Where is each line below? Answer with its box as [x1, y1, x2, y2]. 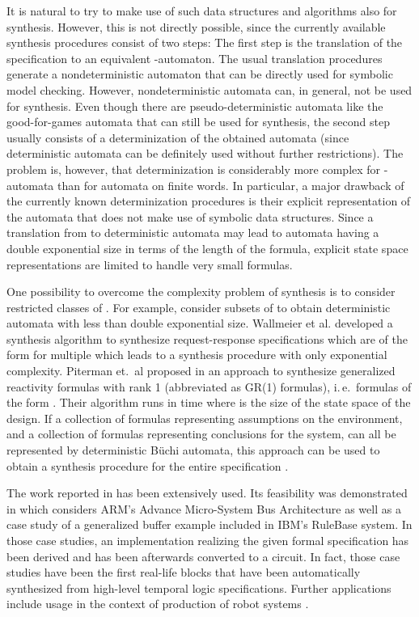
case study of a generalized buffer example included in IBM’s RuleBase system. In [6, 516, 413, 533]
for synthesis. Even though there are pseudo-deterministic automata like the [6, 97, 383, 114]
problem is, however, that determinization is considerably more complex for [6, 160, 381, 177]
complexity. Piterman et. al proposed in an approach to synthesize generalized [6, 362, 396, 379]
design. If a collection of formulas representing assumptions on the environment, [6, 409, 403, 426]
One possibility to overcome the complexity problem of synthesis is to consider [6, 283, 396, 300]
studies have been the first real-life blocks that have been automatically [6, 564, 361, 581]
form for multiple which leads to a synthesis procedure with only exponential [6, 346, 387, 363]
